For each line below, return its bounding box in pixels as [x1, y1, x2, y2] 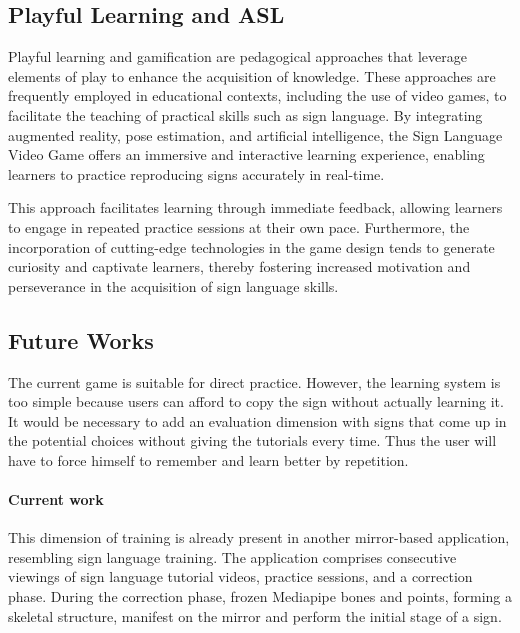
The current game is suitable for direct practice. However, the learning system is [8, 371, 501, 392]
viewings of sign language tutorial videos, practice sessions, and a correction [8, 566, 473, 587]
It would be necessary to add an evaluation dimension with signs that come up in [8, 410, 507, 431]
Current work [8, 489, 104, 510]
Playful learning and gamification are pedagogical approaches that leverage [8, 46, 467, 67]
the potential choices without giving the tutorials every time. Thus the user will [8, 430, 497, 451]
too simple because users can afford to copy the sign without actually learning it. [8, 391, 504, 412]
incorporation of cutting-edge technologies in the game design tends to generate [8, 236, 495, 257]
